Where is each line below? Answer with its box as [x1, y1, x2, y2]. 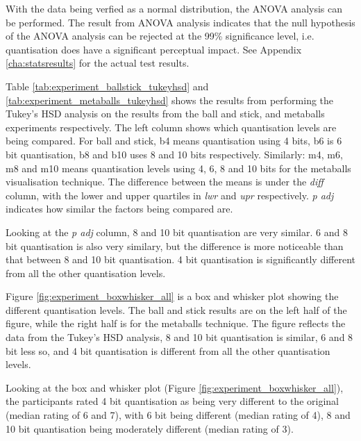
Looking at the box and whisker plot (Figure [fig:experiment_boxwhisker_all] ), [6, 380, 344, 394]
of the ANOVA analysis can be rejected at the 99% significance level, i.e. [6, 28, 314, 43]
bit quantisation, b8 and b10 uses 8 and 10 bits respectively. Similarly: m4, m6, [6, 147, 343, 161]
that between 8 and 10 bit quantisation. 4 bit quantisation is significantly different [6, 252, 355, 267]
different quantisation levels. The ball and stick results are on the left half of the [6, 302, 347, 317]
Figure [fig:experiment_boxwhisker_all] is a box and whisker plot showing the [6, 289, 339, 303]
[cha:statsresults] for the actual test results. [6, 56, 190, 70]
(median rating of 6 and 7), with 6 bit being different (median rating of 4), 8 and [6, 408, 351, 422]
